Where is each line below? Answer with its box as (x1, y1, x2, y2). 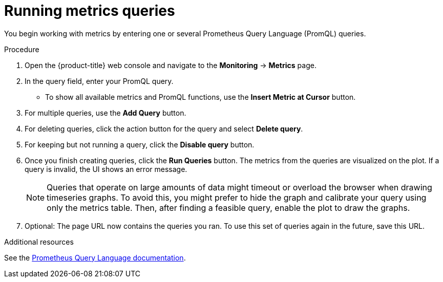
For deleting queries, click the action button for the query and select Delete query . (25, 124, 303, 133)
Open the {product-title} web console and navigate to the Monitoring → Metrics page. (25, 60, 317, 70)
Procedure (4, 45, 39, 54)
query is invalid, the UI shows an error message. (25, 164, 187, 173)
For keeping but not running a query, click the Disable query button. (25, 140, 255, 149)
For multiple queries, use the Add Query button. (25, 108, 186, 117)
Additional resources (4, 237, 74, 246)
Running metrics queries (4, 2, 175, 19)
